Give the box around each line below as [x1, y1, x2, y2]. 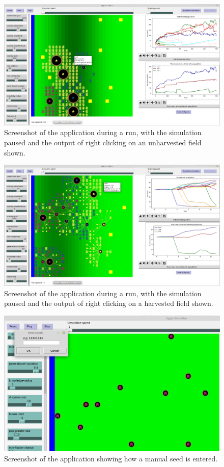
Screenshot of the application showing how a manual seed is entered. [4, 453, 218, 463]
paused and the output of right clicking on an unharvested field [4, 137, 202, 148]
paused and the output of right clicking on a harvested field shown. [4, 298, 213, 308]
